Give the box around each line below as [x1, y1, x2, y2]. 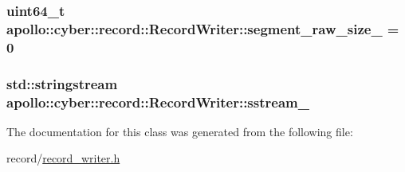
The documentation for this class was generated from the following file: [6, 123, 353, 139]
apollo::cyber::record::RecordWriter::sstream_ [6, 92, 309, 111]
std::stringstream [6, 73, 118, 93]
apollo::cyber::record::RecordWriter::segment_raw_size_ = [6, 18, 399, 38]
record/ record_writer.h [6, 150, 120, 166]
